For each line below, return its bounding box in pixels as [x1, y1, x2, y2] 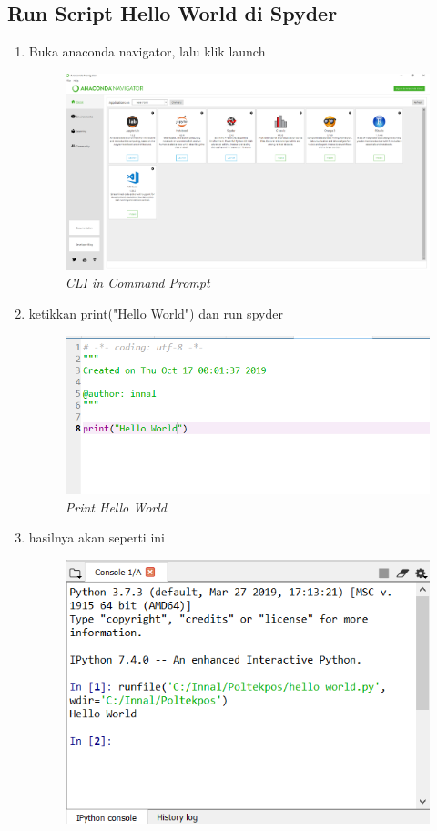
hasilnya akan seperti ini [28, 528, 165, 547]
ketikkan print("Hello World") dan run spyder [28, 303, 283, 322]
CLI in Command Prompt [65, 273, 210, 292]
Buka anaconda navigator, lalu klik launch [28, 42, 266, 61]
